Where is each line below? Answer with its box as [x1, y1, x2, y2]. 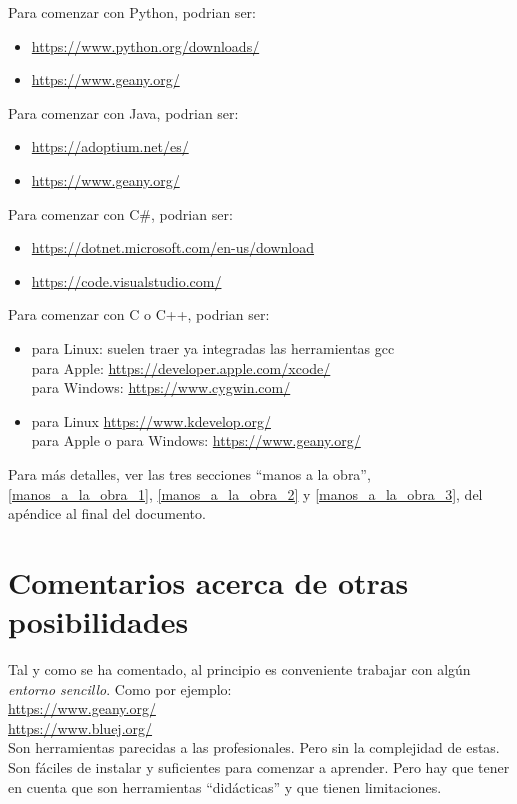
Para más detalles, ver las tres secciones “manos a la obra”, [8, 463, 371, 484]
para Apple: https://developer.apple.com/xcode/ [31, 357, 331, 378]
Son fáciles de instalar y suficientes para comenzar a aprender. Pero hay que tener [8, 756, 510, 777]
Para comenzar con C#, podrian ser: [8, 203, 233, 224]
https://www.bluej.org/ [8, 717, 153, 738]
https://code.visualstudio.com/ [31, 270, 222, 291]
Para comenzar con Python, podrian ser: [8, 2, 256, 22]
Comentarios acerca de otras [8, 561, 409, 602]
